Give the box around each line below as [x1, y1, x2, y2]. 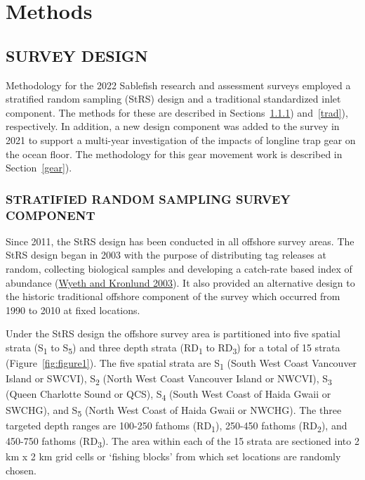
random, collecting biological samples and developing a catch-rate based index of [6, 261, 352, 276]
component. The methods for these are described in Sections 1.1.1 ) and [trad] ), [6, 105, 348, 119]
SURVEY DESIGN [6, 44, 148, 66]
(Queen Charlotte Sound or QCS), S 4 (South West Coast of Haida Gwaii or [6, 387, 331, 403]
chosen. [6, 462, 37, 477]
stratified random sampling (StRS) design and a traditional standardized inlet [6, 91, 341, 106]
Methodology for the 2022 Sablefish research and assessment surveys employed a [6, 77, 351, 92]
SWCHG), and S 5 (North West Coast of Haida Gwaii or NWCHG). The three [6, 402, 342, 419]
